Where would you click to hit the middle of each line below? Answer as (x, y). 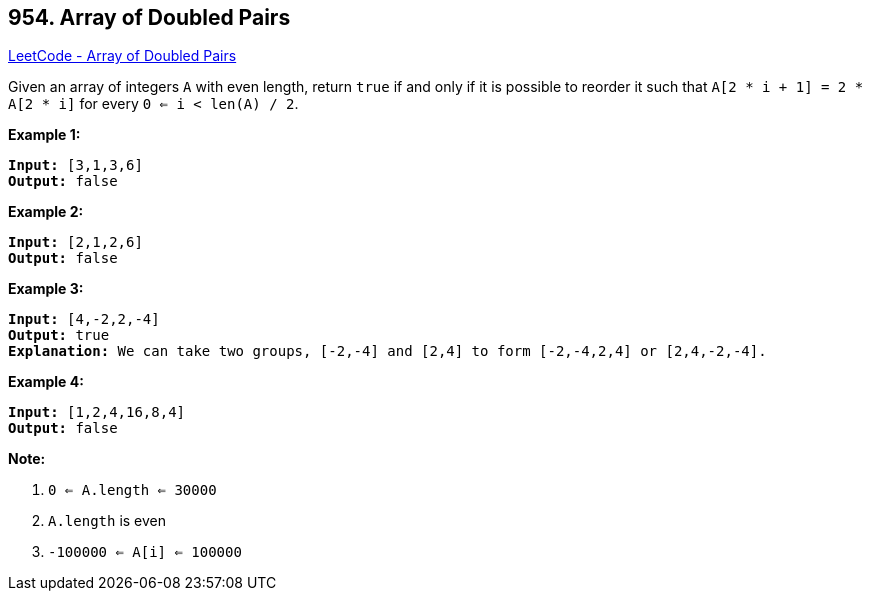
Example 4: (46, 382)
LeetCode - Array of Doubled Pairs (122, 56)
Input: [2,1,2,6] (75, 242)
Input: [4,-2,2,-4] (84, 319)
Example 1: (44, 135)
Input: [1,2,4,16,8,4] (97, 412)
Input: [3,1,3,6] (75, 165)
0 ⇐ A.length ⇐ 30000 (132, 490)
